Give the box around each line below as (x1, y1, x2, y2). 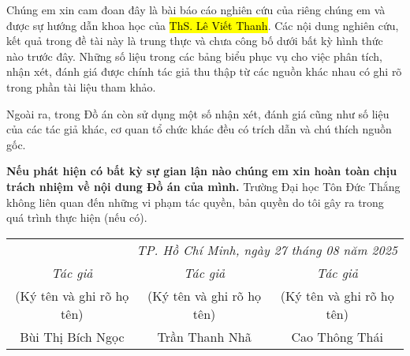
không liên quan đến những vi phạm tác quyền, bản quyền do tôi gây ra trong (6, 193, 384, 210)
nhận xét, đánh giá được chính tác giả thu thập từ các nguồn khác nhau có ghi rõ (6, 63, 402, 80)
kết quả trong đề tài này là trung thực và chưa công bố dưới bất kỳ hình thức (6, 32, 383, 49)
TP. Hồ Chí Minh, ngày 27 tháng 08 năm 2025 (136, 240, 397, 259)
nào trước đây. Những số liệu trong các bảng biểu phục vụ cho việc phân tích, (6, 47, 382, 64)
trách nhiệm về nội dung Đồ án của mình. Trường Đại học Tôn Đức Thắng (6, 178, 401, 194)
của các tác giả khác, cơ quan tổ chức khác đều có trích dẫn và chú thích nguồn (6, 121, 392, 137)
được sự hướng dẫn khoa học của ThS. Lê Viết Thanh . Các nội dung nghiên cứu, (6, 17, 399, 33)
